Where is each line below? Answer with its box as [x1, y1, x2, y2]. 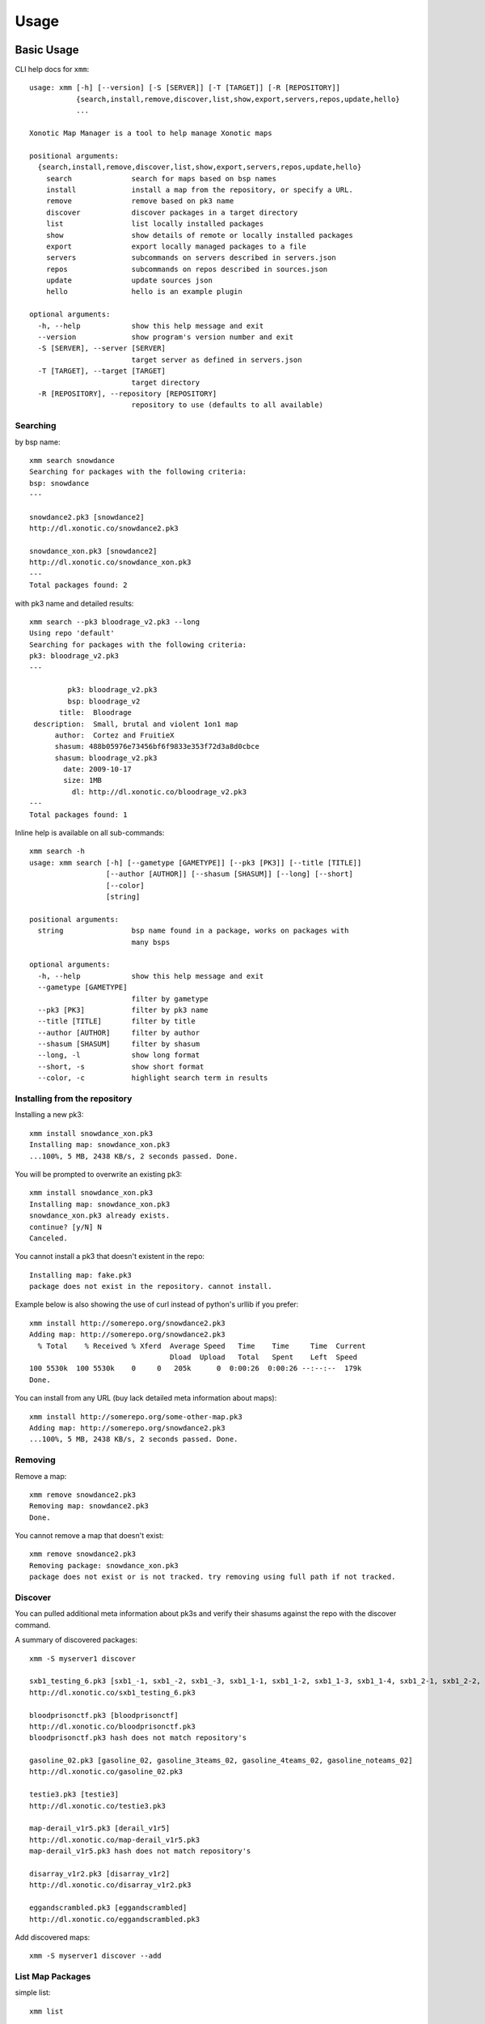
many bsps [131, 938, 171, 946]
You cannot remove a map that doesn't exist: [15, 1531, 164, 1541]
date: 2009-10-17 [63, 765, 133, 774]
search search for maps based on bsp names [45, 174, 276, 183]
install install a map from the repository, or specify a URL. [45, 185, 353, 194]
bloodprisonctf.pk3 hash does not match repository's [29, 1733, 247, 1742]
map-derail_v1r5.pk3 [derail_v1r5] [29, 1824, 171, 1833]
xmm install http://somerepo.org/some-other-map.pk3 [29, 1412, 242, 1421]
